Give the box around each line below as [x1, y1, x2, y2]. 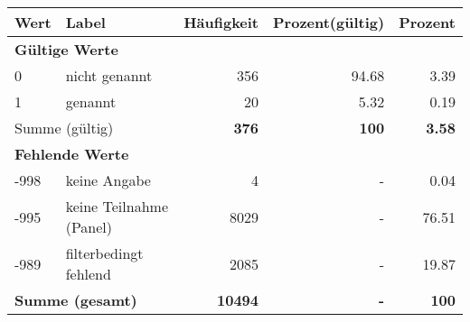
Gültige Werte [14, 39, 118, 60]
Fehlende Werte [14, 143, 129, 164]
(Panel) [65, 216, 113, 237]
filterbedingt [65, 243, 144, 263]
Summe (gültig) [14, 117, 114, 138]
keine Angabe [65, 170, 151, 190]
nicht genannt [65, 65, 153, 86]
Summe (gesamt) [14, 290, 137, 310]
